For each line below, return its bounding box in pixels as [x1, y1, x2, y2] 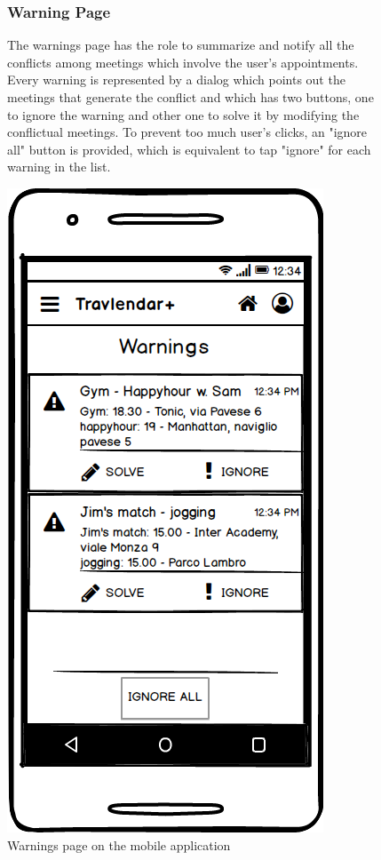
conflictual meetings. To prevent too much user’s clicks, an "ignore [7, 123, 368, 141]
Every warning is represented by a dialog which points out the [7, 70, 345, 89]
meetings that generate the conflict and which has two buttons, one [7, 88, 374, 106]
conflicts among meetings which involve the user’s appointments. [7, 52, 359, 71]
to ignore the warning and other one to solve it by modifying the [7, 105, 360, 123]
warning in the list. [7, 157, 111, 176]
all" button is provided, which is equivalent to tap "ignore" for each [7, 139, 371, 158]
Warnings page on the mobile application [7, 835, 231, 854]
